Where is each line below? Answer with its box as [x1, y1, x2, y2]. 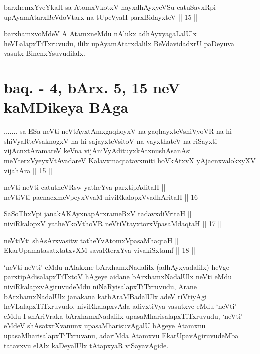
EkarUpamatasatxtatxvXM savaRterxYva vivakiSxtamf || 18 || [4, 245, 195, 255]
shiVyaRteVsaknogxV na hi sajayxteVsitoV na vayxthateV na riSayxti [4, 135, 217, 146]
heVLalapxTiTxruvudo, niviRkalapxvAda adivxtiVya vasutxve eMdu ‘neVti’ [4, 301, 237, 311]
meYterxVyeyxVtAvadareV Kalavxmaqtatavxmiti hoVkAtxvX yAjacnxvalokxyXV [4, 155, 256, 166]
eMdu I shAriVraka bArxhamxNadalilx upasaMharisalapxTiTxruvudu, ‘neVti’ [4, 310, 243, 321]
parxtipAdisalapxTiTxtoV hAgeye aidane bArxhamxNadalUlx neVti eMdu [4, 271, 232, 282]
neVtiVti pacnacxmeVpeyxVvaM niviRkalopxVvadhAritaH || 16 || [4, 191, 204, 202]
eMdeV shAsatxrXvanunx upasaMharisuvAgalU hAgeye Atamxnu [4, 320, 206, 331]
